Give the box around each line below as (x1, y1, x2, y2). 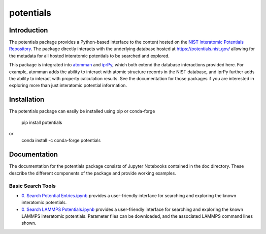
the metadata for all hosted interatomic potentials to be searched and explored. (9, 53, 170, 58)
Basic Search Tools (9, 182, 56, 189)
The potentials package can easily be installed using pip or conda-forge (9, 108, 155, 114)
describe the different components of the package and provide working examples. (9, 170, 176, 176)
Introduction (9, 26, 48, 34)
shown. (21, 220, 36, 226)
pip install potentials (21, 119, 63, 125)
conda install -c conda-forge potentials (21, 138, 101, 144)
